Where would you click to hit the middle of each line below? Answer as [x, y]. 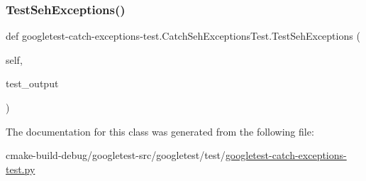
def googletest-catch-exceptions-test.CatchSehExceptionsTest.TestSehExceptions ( [183, 36]
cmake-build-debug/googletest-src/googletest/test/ [116, 155]
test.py [21, 169]
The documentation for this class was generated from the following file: [160, 131]
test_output [32, 83]
